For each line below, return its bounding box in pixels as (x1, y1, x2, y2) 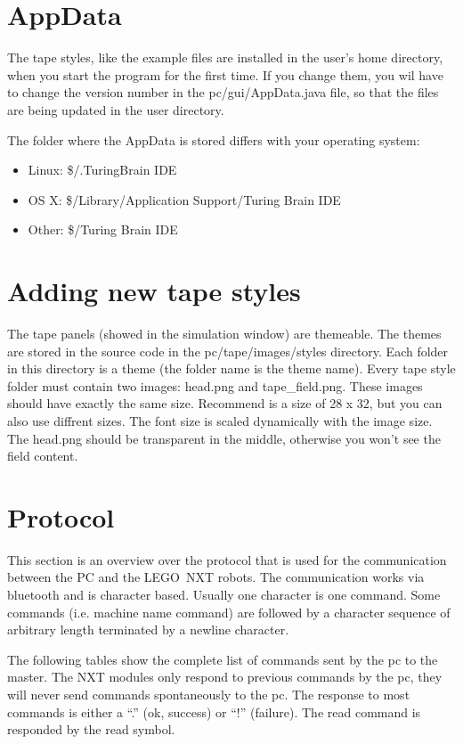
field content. (7, 446, 78, 465)
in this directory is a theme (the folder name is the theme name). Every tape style (7, 359, 456, 378)
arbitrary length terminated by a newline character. (7, 620, 289, 639)
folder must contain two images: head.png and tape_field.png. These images (7, 376, 423, 395)
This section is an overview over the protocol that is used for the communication (7, 550, 447, 568)
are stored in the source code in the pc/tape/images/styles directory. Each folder (7, 341, 449, 360)
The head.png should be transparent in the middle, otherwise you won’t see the (7, 429, 441, 447)
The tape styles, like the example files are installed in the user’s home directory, (7, 48, 443, 67)
